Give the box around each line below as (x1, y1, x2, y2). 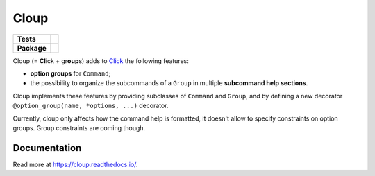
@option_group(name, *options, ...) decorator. (12, 101, 169, 110)
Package (17, 43, 47, 53)
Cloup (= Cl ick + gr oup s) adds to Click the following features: (12, 56, 189, 65)
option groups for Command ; (30, 69, 111, 78)
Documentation (12, 142, 82, 154)
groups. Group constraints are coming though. (12, 123, 146, 132)
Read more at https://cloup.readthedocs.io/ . (12, 160, 138, 168)
